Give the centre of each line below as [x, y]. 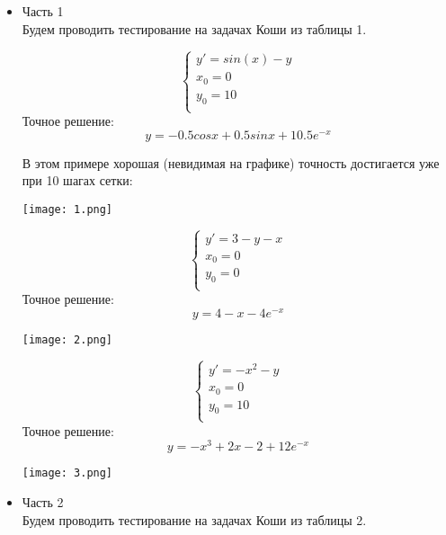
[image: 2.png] [67, 340]
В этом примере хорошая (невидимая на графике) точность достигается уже [231, 162]
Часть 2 [43, 502]
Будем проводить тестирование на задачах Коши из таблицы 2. [194, 519]
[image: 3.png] [67, 473]
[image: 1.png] [67, 209]
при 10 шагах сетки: [77, 180]
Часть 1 [43, 11]
